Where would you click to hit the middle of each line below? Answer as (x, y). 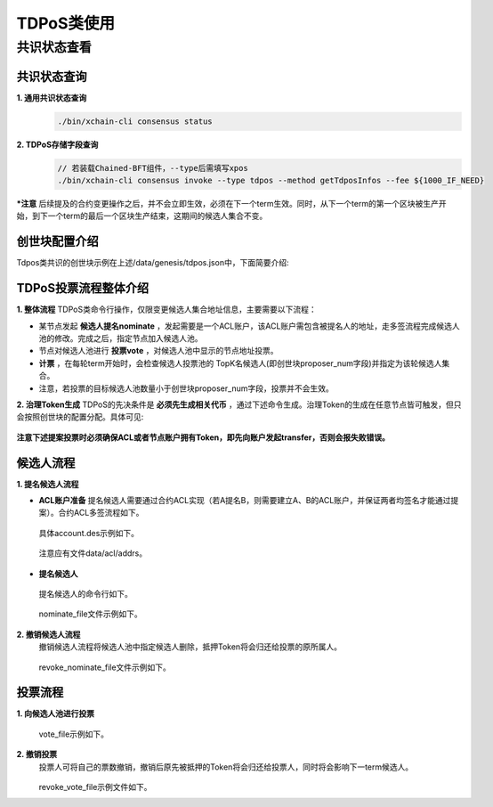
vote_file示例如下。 (74, 734)
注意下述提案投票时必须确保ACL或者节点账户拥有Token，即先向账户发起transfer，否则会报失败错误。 (203, 437)
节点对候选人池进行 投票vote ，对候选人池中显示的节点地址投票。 (158, 351)
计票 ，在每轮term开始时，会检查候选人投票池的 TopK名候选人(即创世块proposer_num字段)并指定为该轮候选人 (240, 363)
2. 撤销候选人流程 (48, 634)
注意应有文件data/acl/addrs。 (93, 553)
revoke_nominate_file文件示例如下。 (105, 667)
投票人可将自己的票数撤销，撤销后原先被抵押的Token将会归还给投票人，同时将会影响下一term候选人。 (226, 767)
